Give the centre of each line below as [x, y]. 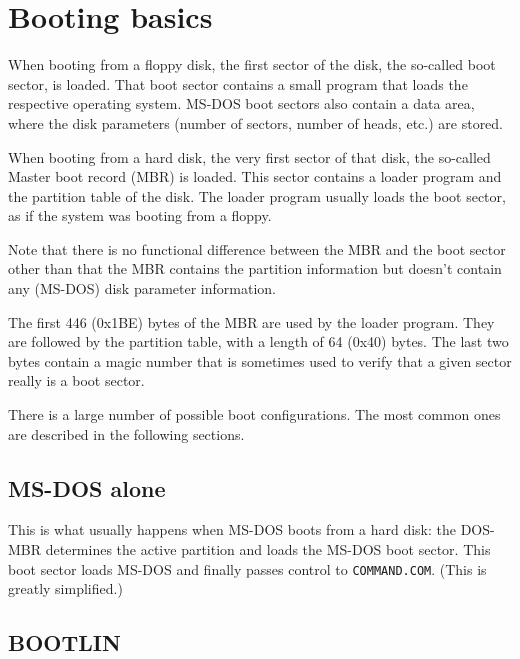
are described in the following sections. [126, 433]
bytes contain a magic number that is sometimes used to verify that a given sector [260, 360]
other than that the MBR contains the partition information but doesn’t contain [255, 268]
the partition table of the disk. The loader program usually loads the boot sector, [257, 195]
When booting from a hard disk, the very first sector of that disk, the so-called [249, 156]
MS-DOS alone [87, 487]
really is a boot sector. [76, 380]
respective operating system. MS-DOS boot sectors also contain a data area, [241, 103]
